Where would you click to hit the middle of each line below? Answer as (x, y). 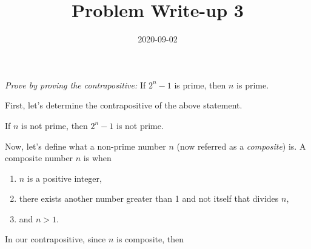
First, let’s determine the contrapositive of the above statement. (124, 105)
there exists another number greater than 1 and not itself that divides (149, 198)
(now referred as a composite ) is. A (241, 146)
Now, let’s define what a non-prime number (85, 146)
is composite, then (150, 239)
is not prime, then (55, 125)
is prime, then (200, 85)
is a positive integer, (64, 178)
